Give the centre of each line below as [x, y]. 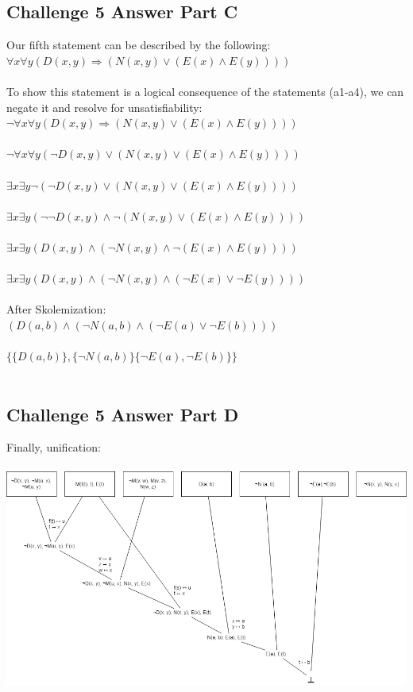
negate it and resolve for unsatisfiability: [104, 107]
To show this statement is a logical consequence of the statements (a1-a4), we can [205, 91]
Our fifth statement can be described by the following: [139, 45]
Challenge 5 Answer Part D [123, 414]
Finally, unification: [54, 447]
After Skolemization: [56, 309]
